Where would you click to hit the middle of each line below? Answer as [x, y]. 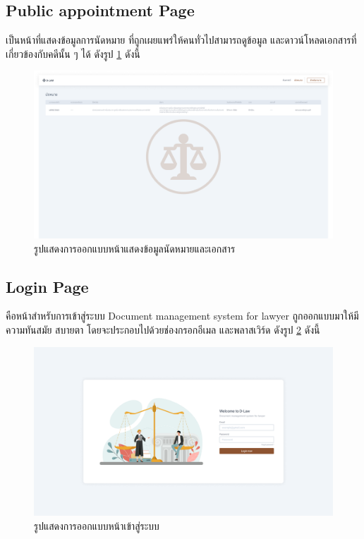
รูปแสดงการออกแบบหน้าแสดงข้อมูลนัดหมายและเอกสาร [135, 248]
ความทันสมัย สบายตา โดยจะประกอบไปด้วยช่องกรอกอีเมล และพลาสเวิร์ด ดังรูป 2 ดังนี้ [163, 330]
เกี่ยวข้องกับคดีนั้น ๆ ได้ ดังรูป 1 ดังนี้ [73, 53]
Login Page [47, 286]
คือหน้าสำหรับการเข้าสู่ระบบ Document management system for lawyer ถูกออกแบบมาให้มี [182, 316]
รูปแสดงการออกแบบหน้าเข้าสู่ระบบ [97, 525]
